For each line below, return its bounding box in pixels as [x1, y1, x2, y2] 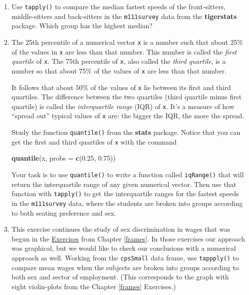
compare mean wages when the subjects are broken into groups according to [11, 262, 239, 272]
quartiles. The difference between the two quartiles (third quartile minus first [11, 92, 242, 102]
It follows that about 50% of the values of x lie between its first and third [11, 82, 231, 92]
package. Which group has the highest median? [11, 20, 153, 31]
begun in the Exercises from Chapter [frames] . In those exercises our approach [11, 233, 245, 243]
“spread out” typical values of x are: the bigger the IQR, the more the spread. [11, 111, 244, 121]
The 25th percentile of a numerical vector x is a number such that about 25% [11, 37, 243, 47]
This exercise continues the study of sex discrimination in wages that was [11, 224, 230, 234]
